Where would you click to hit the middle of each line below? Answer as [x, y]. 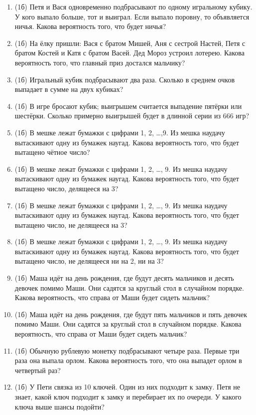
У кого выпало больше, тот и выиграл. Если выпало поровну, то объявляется [132, 16]
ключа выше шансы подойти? [60, 406]
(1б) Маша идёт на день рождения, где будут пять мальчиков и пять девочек [131, 314]
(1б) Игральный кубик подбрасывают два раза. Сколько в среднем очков [125, 79]
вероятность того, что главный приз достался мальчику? [100, 62]
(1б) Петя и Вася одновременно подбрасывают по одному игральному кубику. [133, 6]
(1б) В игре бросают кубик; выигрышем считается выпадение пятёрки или [128, 106]
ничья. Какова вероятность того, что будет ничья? [90, 26]
